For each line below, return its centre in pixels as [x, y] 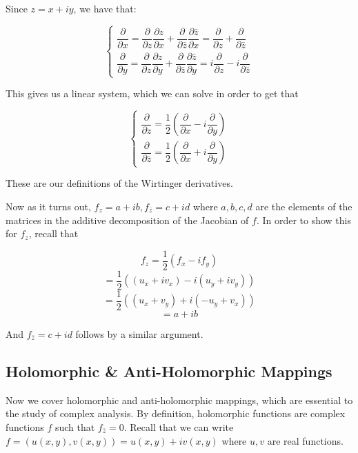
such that [75, 426]
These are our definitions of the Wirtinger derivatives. [119, 183]
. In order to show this [304, 220]
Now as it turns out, [48, 207]
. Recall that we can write [179, 426]
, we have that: [105, 8]
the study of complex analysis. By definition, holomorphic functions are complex [176, 413]
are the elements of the [304, 207]
